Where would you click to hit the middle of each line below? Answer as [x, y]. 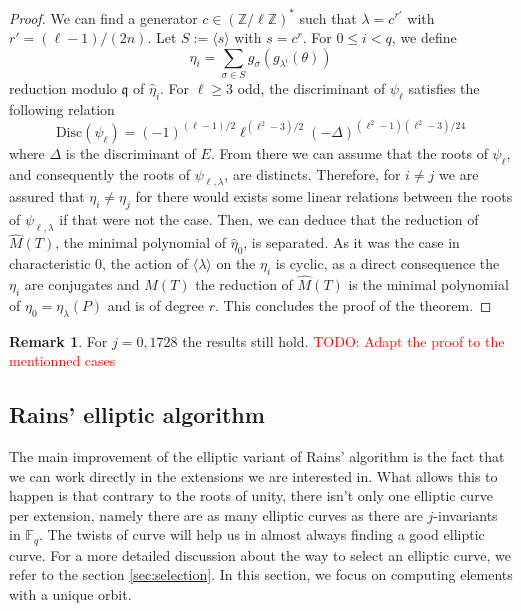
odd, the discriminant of [311, 88]
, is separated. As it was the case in [351, 242]
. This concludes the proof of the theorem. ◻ [353, 304]
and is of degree [156, 304]
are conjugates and [82, 284]
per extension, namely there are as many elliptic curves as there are [216, 514]
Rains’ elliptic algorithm [137, 414]
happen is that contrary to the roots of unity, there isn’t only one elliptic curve [251, 495]
